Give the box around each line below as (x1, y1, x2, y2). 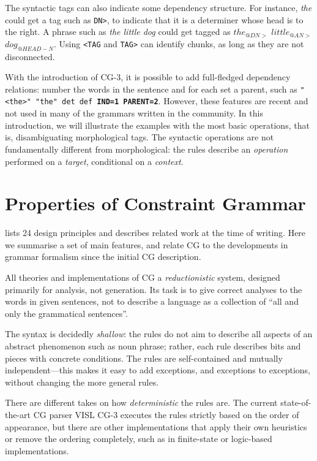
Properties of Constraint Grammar (5, 191, 306, 216)
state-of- (280, 396, 311, 409)
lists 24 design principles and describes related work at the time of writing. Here (5, 226, 306, 239)
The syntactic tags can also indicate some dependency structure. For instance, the (5, 1, 312, 13)
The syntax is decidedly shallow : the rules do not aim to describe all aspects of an (5, 327, 313, 340)
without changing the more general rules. (5, 375, 159, 388)
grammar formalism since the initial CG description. (5, 250, 201, 263)
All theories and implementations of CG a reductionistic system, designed (5, 271, 280, 284)
